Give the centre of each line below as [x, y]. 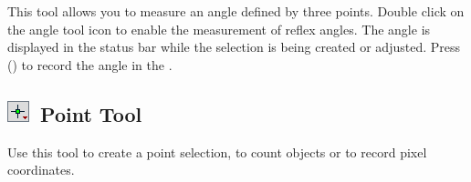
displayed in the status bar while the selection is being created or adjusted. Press [234, 47]
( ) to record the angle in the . [90, 64]
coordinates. [41, 170]
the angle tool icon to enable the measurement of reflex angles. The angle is [219, 29]
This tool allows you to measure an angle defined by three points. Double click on [236, 11]
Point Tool [91, 113]
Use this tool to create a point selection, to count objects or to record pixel [217, 152]
